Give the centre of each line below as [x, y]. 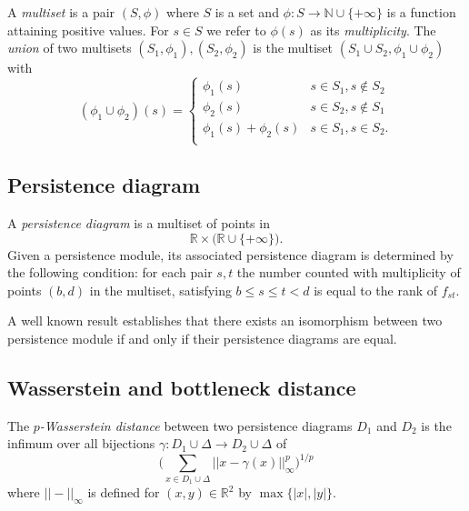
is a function [421, 12]
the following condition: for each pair [110, 272]
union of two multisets [70, 48]
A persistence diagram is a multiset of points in [139, 223]
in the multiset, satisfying [160, 290]
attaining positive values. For [88, 30]
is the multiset [293, 48]
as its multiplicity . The [373, 30]
